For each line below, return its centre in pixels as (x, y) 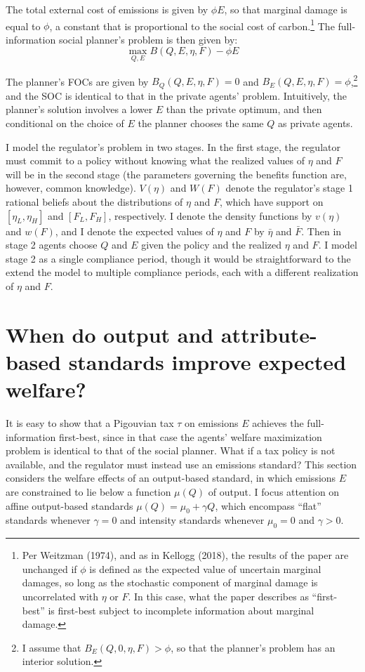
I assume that (52, 647)
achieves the (278, 422)
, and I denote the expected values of (134, 231)
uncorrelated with (60, 596)
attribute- (269, 334)
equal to (23, 26)
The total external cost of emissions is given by (107, 9)
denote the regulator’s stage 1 (289, 188)
